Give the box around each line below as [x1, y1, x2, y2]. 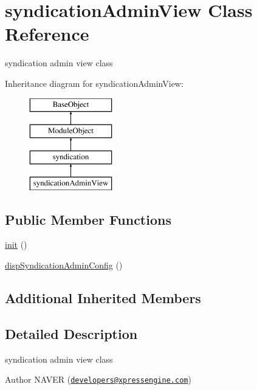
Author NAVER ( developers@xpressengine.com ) [5, 373, 191, 386]
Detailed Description [5, 324, 138, 343]
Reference [5, 21, 89, 46]
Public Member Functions [5, 210, 171, 228]
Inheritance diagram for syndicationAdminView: [5, 77, 183, 89]
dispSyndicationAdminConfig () [5, 259, 123, 272]
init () [5, 238, 27, 251]
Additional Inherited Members [5, 289, 201, 307]
